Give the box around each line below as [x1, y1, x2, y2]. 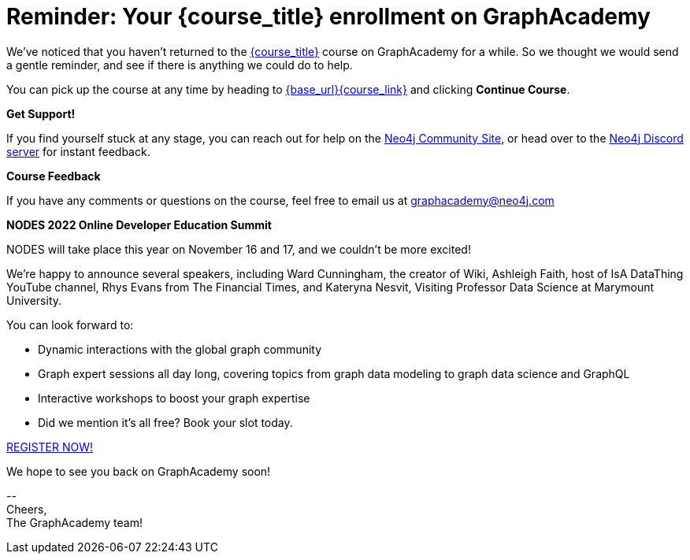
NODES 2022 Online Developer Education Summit [6, 217, 272, 232]
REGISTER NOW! [6, 439, 94, 454]
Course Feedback [6, 169, 101, 183]
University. [6, 293, 62, 307]
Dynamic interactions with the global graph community [38, 342, 322, 356]
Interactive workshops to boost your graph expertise [38, 391, 310, 405]
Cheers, [6, 502, 47, 516]
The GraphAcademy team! [6, 515, 143, 529]
